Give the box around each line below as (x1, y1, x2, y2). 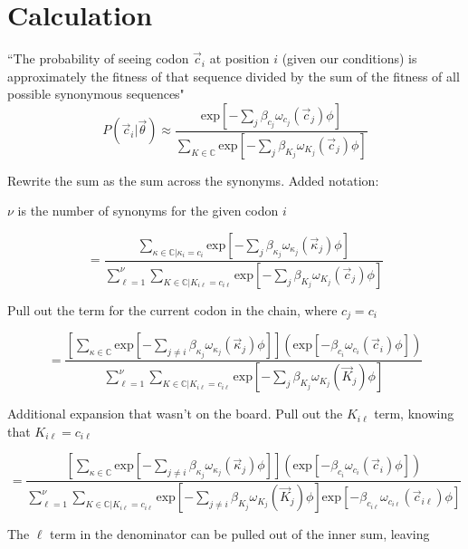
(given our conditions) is (282, 49, 417, 68)
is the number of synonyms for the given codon (17, 201, 279, 220)
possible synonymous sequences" (7, 84, 185, 103)
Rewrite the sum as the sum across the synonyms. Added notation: (7, 170, 379, 189)
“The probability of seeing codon (7, 49, 189, 68)
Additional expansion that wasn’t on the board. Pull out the (7, 404, 343, 423)
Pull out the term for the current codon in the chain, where (7, 300, 338, 319)
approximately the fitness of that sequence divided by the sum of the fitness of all (7, 66, 460, 85)
